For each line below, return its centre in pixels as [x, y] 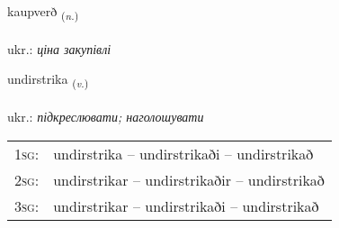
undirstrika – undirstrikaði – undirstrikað [183, 153]
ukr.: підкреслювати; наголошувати [106, 117]
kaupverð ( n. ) [43, 12]
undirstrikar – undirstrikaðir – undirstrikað [189, 179]
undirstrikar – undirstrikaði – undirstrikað [186, 205]
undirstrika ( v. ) [48, 80]
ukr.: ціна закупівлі [59, 48]
